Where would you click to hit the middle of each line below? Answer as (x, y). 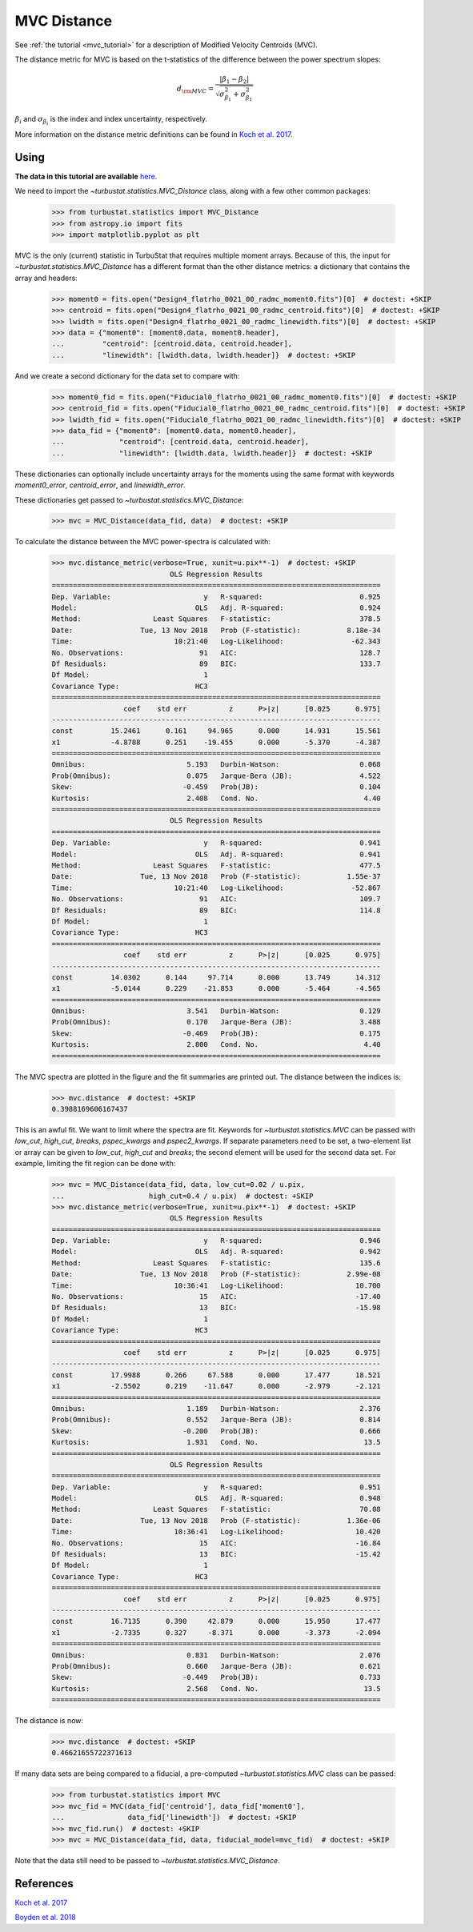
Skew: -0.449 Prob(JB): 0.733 (216, 1677)
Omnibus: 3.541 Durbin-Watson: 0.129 (216, 1011)
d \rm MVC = (195, 90)
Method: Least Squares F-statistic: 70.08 (216, 1509)
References (44, 1884)
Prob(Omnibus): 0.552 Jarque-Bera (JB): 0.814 (216, 1420)
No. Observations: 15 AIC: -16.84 (216, 1543)
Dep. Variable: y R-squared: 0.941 (216, 843)
